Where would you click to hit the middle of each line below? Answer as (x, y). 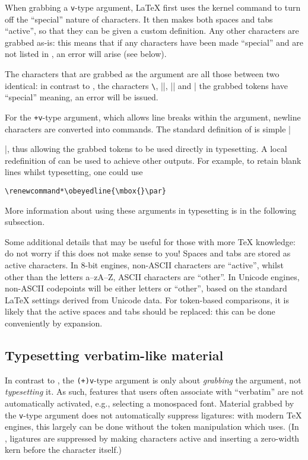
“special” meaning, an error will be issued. (82, 97)
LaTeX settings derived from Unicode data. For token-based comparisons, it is (147, 299)
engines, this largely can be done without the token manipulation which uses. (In (152, 426)
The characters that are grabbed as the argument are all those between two (142, 74)
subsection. (25, 222)
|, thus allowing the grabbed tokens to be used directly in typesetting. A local (146, 149)
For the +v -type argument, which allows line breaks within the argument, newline (153, 117)
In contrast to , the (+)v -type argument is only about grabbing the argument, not (153, 380)
